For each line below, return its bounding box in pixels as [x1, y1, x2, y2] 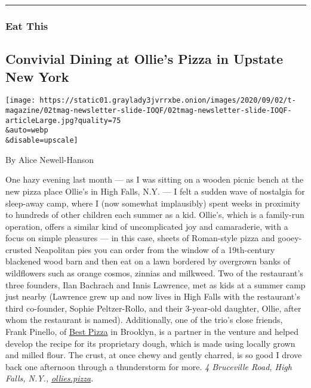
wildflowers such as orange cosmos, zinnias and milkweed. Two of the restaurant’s [5, 267, 303, 279]
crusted [5, 243, 32, 255]
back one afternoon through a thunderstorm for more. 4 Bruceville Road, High [5, 360, 292, 372]
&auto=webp [5, 126, 48, 135]
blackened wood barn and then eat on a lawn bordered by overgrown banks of [5, 255, 291, 267]
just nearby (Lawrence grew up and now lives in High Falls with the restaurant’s [5, 290, 300, 303]
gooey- [278, 232, 302, 244]
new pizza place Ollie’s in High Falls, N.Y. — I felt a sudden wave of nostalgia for [5, 184, 305, 197]
